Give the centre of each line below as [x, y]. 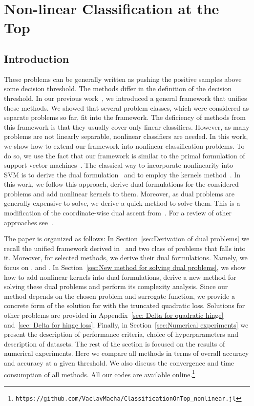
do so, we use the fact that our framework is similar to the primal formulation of [125, 155]
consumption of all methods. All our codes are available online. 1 [100, 373]
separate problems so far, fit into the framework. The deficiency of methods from [125, 117]
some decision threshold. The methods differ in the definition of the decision [118, 88]
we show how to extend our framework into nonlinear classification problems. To [124, 145]
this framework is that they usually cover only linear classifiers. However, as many [127, 126]
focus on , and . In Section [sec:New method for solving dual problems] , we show [125, 267]
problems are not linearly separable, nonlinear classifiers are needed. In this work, [126, 136]
